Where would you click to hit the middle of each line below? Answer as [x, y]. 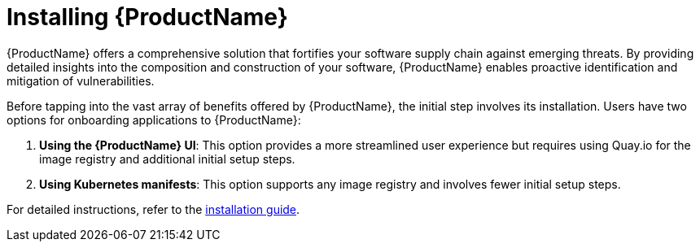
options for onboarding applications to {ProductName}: [154, 120]
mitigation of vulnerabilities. [81, 80]
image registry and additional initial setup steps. [167, 159]
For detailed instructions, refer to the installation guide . [153, 209]
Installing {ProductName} [147, 17]
